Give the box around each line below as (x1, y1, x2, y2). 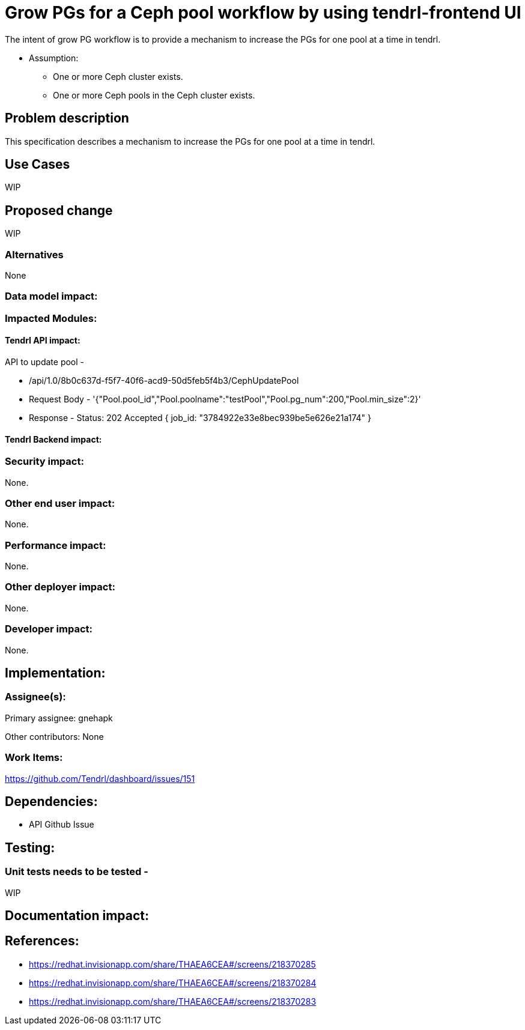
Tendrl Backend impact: (5, 434, 102, 444)
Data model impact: (5, 290, 98, 303)
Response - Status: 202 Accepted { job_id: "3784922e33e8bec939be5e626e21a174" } (29, 413, 372, 423)
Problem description (5, 111, 129, 126)
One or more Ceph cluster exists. (53, 71, 183, 82)
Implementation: (5, 665, 106, 681)
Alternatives (5, 248, 64, 261)
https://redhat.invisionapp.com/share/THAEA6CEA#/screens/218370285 (29, 959, 316, 969)
